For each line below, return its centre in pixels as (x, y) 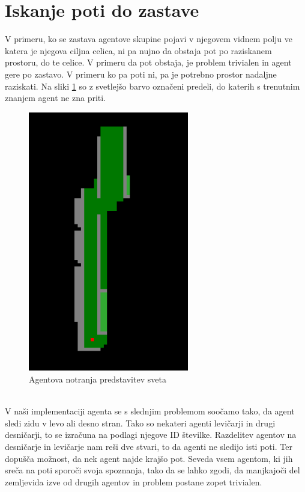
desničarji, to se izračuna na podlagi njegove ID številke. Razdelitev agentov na (151, 435)
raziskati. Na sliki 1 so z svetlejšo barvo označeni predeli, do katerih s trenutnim (152, 86)
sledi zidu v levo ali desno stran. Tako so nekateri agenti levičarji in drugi (140, 423)
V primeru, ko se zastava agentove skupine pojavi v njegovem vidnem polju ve (149, 39)
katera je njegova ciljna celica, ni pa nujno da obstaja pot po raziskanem (138, 50)
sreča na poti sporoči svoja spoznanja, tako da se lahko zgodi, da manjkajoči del (152, 470)
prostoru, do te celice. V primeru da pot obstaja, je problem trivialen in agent (148, 62)
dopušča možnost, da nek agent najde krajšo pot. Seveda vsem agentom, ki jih (149, 458)
